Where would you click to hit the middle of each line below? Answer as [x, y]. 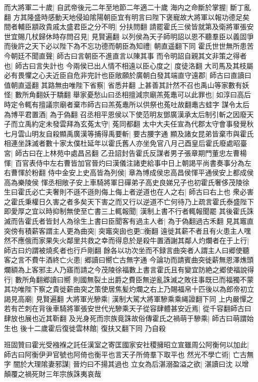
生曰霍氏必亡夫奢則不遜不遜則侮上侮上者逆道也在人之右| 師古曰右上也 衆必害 [129, 192]
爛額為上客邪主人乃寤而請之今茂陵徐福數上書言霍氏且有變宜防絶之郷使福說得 [129, 270]
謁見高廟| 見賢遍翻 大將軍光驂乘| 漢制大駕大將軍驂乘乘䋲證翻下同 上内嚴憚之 [129, 298]
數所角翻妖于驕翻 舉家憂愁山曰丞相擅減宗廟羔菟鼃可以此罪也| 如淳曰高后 [133, 95]
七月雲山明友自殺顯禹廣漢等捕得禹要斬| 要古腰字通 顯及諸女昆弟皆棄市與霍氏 [129, 133]
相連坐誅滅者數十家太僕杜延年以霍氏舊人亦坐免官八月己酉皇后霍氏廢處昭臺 [126, 143]
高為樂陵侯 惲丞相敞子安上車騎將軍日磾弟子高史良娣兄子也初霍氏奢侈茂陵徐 [127, 182]
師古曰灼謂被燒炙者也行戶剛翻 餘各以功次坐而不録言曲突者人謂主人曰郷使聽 [127, 250]
